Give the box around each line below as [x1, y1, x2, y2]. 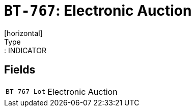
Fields [4, 63, 36, 77]
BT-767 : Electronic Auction [4, 2, 192, 19]
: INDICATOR [4, 46, 46, 55]
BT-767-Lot [6, 88, 46, 96]
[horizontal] [4, 28, 43, 38]
